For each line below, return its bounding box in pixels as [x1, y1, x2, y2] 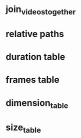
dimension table [5, 97, 68, 110]
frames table [5, 74, 59, 86]
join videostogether [5, 4, 76, 17]
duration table [5, 51, 65, 63]
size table [5, 122, 41, 135]
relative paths [5, 28, 64, 40]
